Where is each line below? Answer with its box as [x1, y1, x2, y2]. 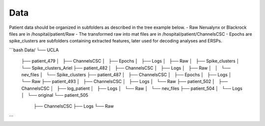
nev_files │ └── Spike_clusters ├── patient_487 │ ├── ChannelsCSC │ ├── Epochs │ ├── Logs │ [21, 71, 232, 78]
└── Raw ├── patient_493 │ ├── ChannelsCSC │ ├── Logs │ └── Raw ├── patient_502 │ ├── [21, 79, 228, 84]
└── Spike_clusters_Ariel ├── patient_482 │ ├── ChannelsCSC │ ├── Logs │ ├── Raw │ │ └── [21, 65, 231, 71]
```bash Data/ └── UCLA [9, 47, 59, 53]
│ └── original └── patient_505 [21, 92, 88, 98]
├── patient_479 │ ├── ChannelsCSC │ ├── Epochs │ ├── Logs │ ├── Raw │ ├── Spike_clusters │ [21, 58, 240, 64]
